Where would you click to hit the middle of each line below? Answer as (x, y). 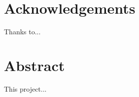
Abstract (35, 65)
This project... (25, 88)
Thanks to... (22, 32)
